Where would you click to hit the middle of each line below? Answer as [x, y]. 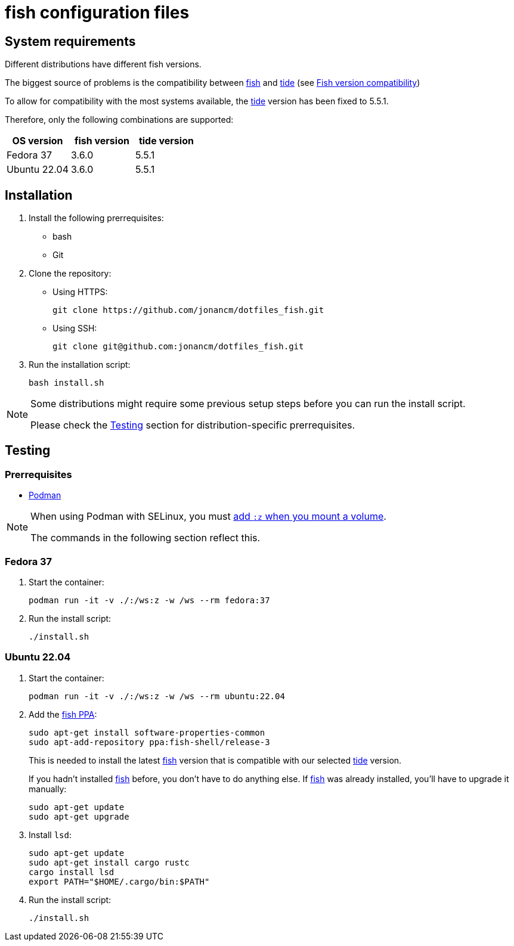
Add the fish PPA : [63, 714]
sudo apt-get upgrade [79, 816]
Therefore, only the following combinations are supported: [119, 120]
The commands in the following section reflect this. [145, 538]
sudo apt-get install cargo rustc [109, 862]
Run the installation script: [80, 365]
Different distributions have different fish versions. [103, 64]
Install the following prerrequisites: [96, 218]
